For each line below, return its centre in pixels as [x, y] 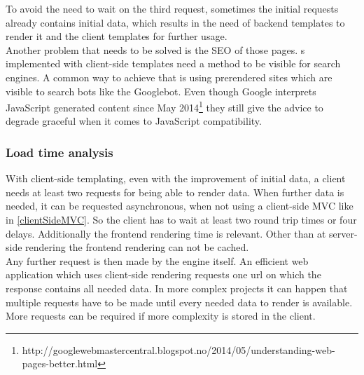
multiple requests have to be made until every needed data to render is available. [179, 302]
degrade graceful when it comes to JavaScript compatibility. [134, 121]
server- [343, 233]
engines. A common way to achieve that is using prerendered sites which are [169, 77]
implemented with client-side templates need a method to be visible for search [173, 63]
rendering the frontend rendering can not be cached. [137, 247]
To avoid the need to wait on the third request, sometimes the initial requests [172, 8]
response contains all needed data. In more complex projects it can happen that [177, 288]
